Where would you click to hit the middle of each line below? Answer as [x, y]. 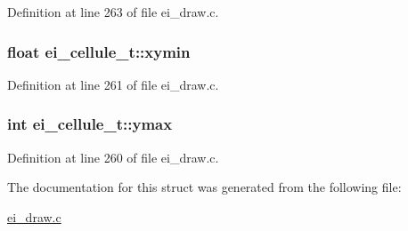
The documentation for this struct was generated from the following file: [204, 187]
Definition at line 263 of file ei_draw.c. [113, 12]
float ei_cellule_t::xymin [99, 51]
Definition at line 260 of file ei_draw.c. [113, 157]
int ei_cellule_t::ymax [90, 124]
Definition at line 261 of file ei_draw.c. [113, 84]
